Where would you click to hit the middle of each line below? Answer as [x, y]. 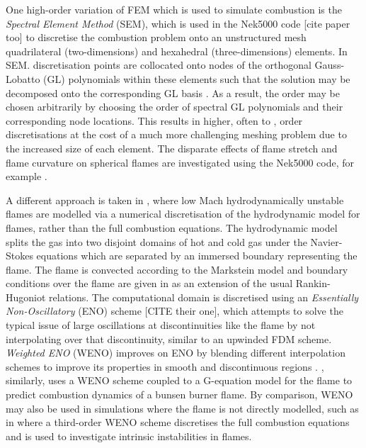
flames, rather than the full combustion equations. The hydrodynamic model [172, 227]
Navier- [326, 241]
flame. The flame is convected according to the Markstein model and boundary [177, 269]
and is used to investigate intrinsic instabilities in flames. [129, 436]
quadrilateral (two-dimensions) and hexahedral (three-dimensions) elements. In [177, 51]
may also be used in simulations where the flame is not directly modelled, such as [182, 408]
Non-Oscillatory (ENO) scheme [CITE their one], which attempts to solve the [175, 311]
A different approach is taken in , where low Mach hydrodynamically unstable [175, 200]
